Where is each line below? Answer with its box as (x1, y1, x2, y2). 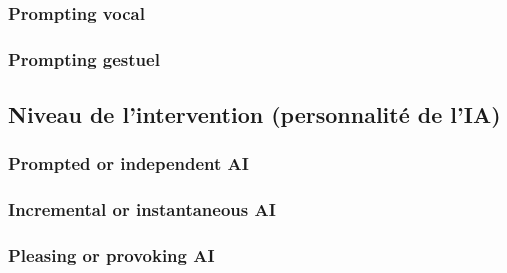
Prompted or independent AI (8, 151, 249, 176)
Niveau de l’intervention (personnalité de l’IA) (8, 99, 501, 130)
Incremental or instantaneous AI (8, 197, 276, 222)
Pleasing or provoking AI (8, 243, 215, 268)
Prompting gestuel (8, 46, 160, 71)
